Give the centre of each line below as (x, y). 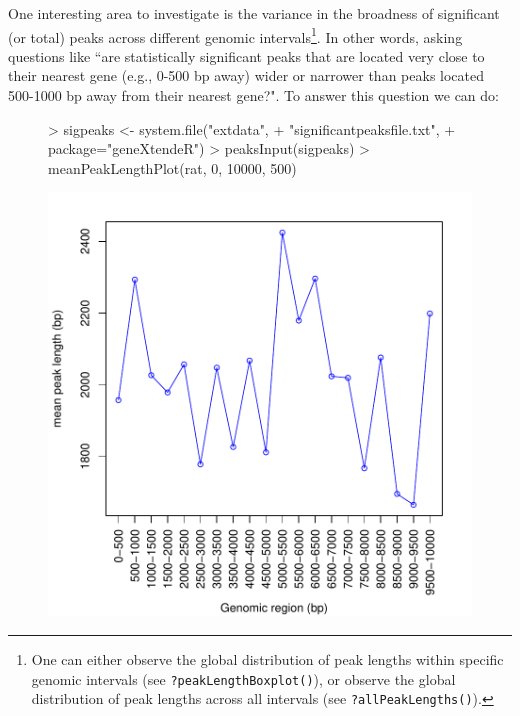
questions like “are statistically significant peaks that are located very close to (246, 55)
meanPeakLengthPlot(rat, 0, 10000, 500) (172, 167)
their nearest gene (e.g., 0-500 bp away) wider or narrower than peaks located (246, 75)
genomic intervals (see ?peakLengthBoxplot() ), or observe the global (243, 678)
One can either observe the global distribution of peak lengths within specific (267, 659)
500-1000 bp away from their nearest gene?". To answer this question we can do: (253, 95)
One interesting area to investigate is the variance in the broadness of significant (254, 13)
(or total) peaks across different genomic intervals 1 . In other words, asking (235, 35)
